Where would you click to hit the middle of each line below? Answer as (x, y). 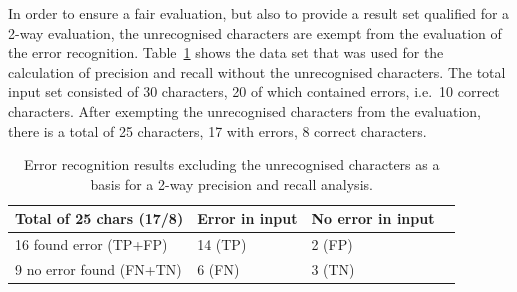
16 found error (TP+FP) (91, 244)
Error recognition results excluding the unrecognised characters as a (232, 164)
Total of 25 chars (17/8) (99, 218)
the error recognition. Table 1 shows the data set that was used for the (226, 52)
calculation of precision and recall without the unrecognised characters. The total (257, 71)
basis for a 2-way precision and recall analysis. (231, 183)
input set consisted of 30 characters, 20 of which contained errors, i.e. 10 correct (254, 91)
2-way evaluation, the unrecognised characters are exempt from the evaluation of (255, 32)
